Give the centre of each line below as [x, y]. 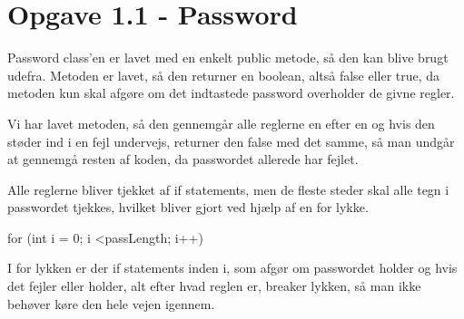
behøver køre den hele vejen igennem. [111, 303]
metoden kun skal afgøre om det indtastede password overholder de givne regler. [231, 93]
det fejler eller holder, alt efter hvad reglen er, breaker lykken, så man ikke [214, 286]
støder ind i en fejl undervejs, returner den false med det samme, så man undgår [231, 141]
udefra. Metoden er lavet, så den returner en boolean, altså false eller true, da [224, 75]
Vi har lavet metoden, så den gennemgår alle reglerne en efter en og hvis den [221, 123]
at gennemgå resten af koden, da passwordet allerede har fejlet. [183, 159]
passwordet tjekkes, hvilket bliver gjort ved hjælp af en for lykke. [188, 207]
